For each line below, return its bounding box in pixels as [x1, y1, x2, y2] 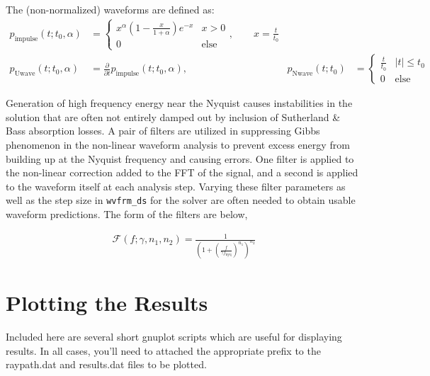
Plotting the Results [6, 288, 208, 317]
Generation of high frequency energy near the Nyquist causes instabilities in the [6, 96, 353, 110]
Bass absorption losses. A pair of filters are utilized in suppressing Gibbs [6, 123, 320, 138]
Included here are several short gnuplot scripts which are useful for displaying [6, 329, 342, 344]
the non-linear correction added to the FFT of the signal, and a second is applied [6, 165, 358, 180]
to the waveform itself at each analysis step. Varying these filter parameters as [6, 178, 346, 193]
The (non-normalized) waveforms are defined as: [6, 2, 215, 16]
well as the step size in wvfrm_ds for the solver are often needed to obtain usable [6, 193, 356, 207]
